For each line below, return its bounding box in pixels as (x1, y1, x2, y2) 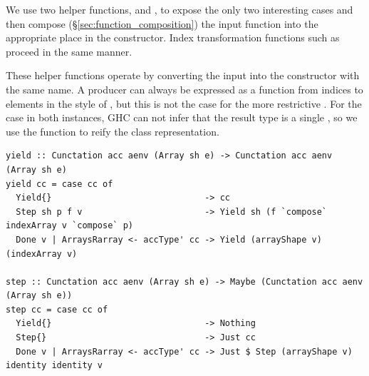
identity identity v (6, 360, 103, 371)
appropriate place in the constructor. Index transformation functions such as (6, 30, 340, 45)
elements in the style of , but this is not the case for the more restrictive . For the (6, 96, 362, 111)
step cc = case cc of (6, 304, 108, 315)
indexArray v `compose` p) (6, 220, 133, 231)
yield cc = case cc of (6, 178, 113, 189)
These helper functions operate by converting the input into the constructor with (6, 68, 360, 83)
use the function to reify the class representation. (6, 123, 219, 138)
